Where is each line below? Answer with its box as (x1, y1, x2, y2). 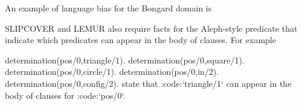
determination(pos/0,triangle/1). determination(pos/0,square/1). (5, 53, 245, 66)
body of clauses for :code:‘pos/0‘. (5, 89, 126, 101)
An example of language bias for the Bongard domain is (5, 2, 212, 14)
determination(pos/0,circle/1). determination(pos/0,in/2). (5, 65, 219, 78)
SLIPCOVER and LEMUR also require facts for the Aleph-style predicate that (5, 22, 298, 34)
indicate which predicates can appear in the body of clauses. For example (5, 34, 276, 46)
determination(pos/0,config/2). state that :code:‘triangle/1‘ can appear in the (5, 77, 292, 89)
